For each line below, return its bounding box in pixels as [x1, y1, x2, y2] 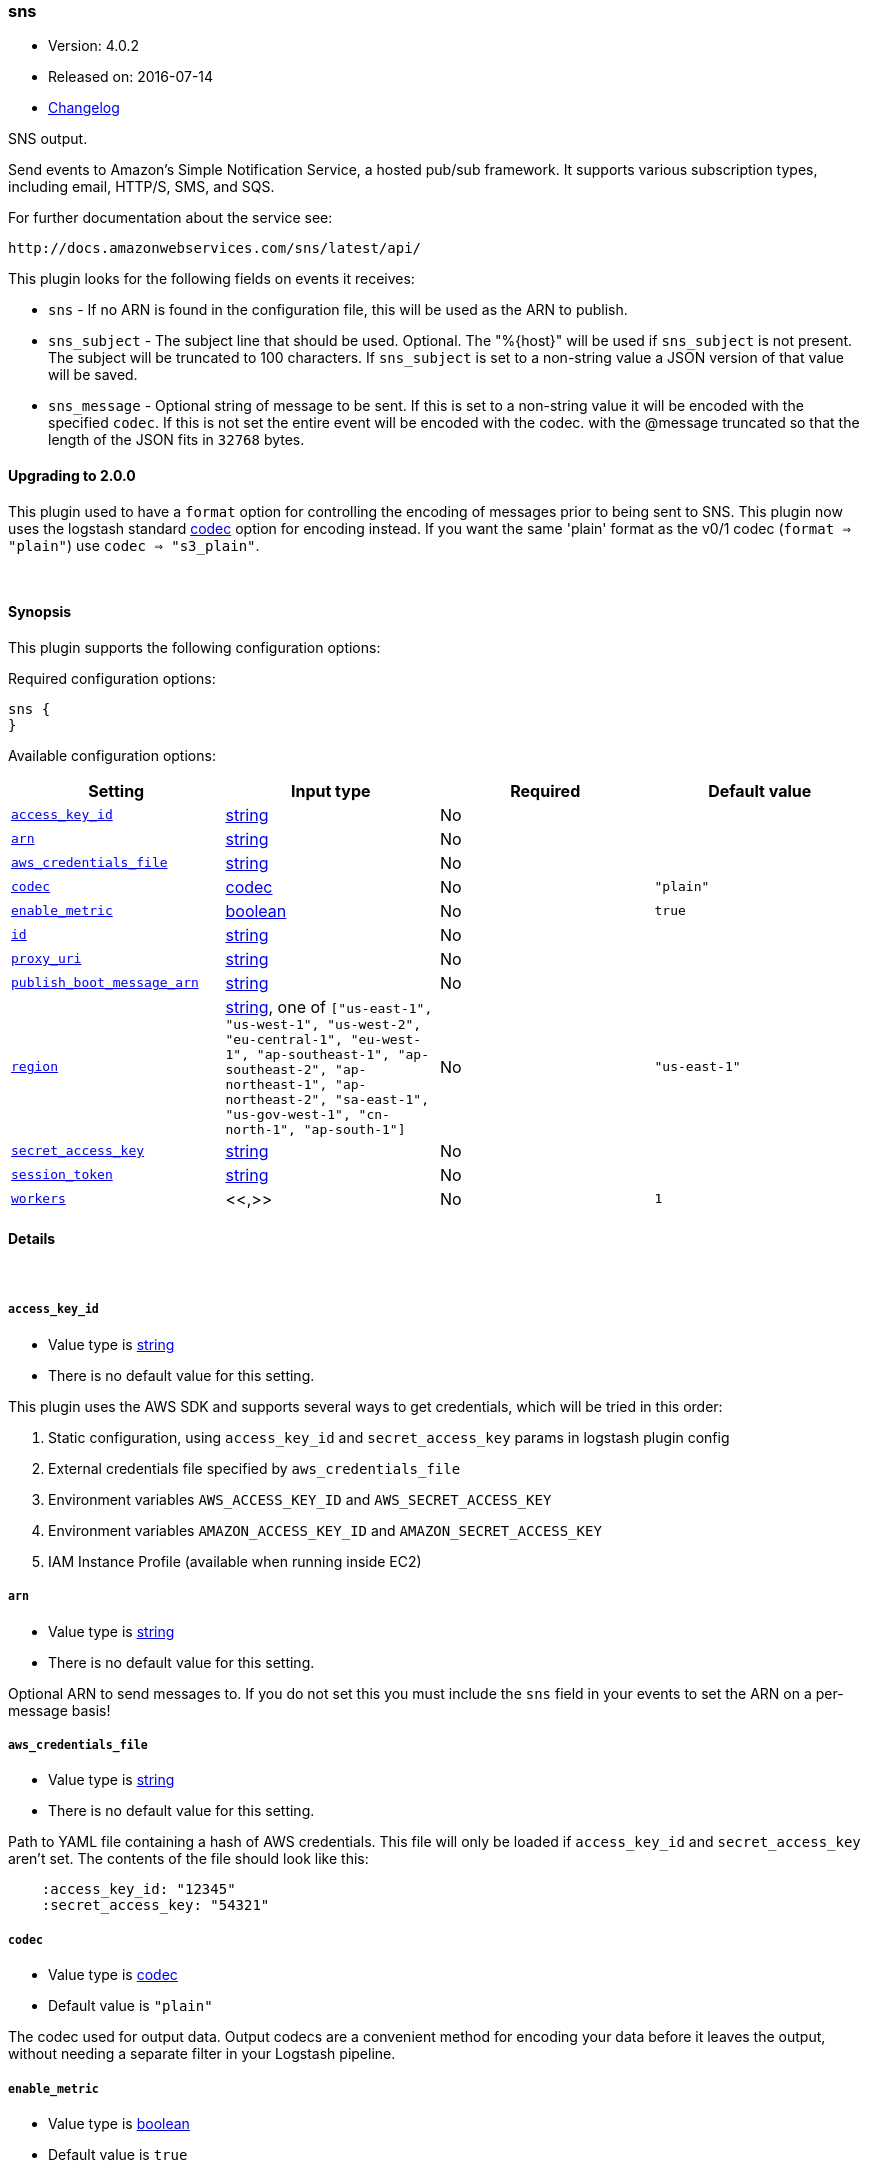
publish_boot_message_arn [11, 975, 199, 991]
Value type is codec [48, 1966, 178, 1984]
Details [8, 1230, 56, 1248]
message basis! [8, 1701, 111, 1719]
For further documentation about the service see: [8, 209, 333, 227]
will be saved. [48, 366, 138, 384]
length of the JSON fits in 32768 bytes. [48, 431, 305, 449]
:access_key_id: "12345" [41, 1881, 236, 1898]
